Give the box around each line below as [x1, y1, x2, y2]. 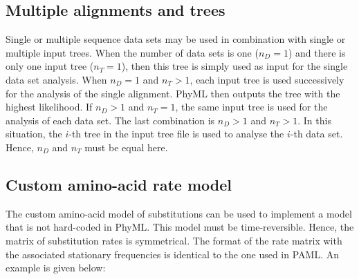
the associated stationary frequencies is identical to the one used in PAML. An [6, 247, 339, 261]
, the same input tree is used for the [175, 99, 328, 114]
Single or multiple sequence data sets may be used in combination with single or [6, 32, 346, 46]
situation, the [6, 126, 62, 141]
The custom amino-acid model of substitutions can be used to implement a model [6, 206, 352, 220]
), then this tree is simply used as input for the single [121, 59, 348, 73]
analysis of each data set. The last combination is [6, 113, 215, 127]
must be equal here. [84, 139, 168, 154]
